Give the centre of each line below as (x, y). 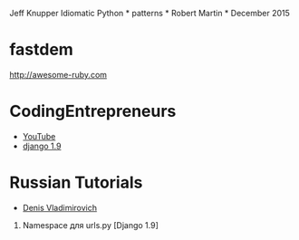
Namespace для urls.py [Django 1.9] (90, 225)
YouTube (39, 136)
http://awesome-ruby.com (58, 74)
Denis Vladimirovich (60, 207)
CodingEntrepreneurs (93, 111)
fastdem (42, 50)
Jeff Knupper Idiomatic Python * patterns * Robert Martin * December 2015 (149, 13)
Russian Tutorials (76, 182)
